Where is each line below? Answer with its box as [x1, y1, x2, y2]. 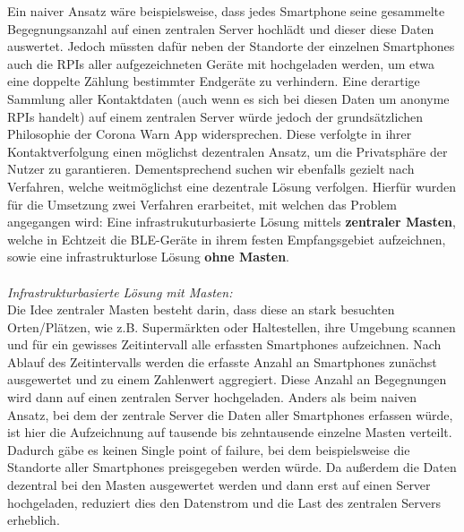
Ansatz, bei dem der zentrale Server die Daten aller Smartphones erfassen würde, [7, 405, 453, 424]
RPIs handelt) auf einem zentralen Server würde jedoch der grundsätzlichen [7, 107, 423, 125]
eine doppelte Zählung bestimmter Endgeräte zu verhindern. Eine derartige [7, 72, 420, 90]
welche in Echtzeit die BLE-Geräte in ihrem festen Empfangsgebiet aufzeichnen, [7, 229, 446, 248]
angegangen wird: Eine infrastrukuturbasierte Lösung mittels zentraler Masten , [7, 212, 456, 231]
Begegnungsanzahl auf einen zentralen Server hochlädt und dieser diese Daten [7, 19, 434, 38]
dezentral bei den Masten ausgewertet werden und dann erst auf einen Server [7, 476, 431, 494]
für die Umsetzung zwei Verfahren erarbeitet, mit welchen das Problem [7, 194, 397, 213]
